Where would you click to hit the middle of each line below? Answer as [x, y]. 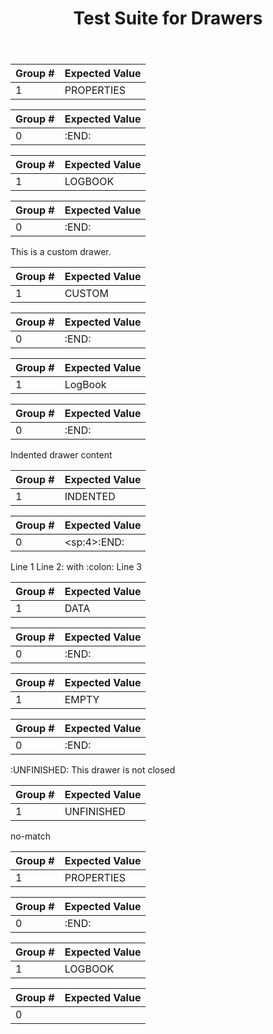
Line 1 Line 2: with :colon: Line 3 [76, 567]
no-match [30, 836]
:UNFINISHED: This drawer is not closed [93, 770]
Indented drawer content [61, 455]
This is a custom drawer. [61, 252]
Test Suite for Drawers [168, 18]
